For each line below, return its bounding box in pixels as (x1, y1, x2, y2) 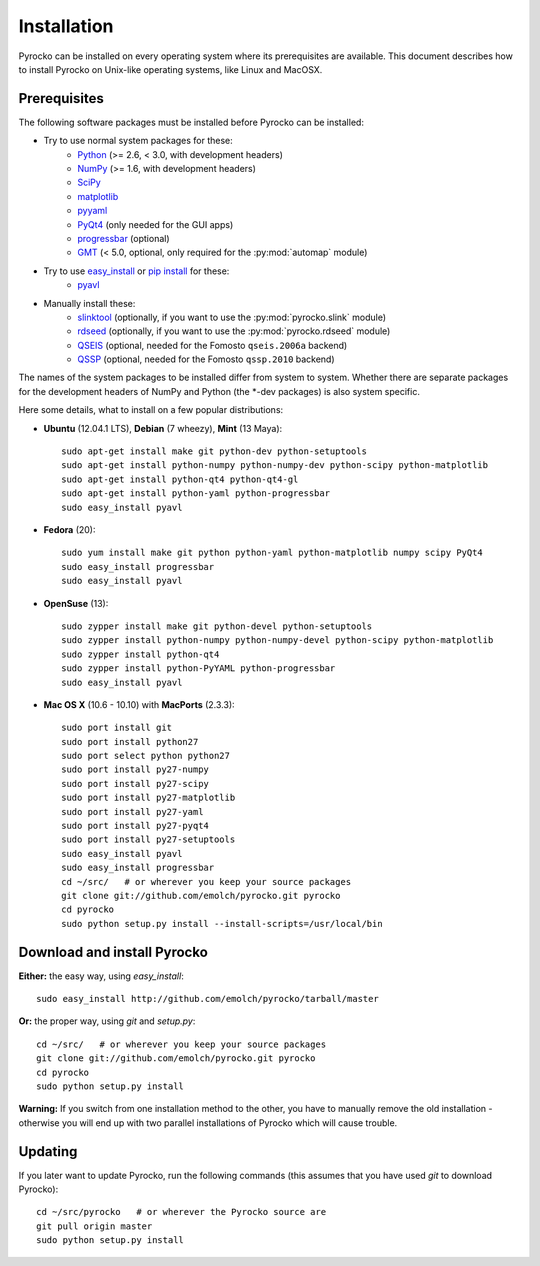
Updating (18, 1143, 78, 1160)
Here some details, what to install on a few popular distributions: (18, 404, 284, 416)
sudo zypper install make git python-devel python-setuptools (61, 620, 373, 632)
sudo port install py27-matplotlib (61, 792, 236, 804)
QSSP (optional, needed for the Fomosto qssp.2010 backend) (77, 353, 335, 365)
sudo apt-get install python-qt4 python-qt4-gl (61, 473, 299, 485)
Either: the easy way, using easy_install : (18, 970, 184, 982)
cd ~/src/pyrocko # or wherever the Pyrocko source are (36, 1206, 327, 1218)
